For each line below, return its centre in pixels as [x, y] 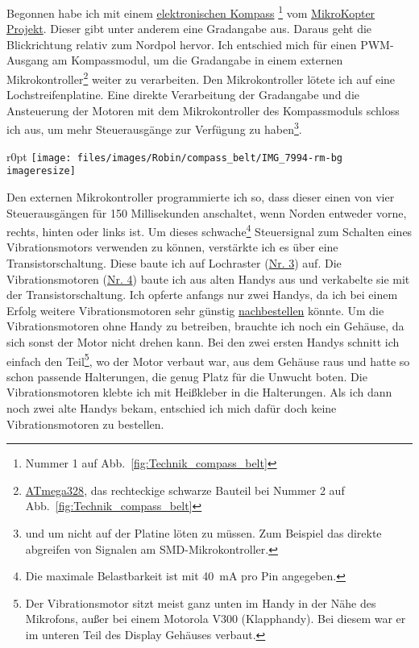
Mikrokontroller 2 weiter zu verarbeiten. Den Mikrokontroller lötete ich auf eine [201, 78]
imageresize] [41, 171]
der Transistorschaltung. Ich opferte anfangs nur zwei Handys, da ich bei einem [202, 295]
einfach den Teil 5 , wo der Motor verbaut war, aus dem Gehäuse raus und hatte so [208, 359]
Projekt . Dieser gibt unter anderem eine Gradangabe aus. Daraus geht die [189, 29]
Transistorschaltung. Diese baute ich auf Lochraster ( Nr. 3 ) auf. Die [174, 263]
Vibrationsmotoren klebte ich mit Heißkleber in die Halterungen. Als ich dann [199, 392]
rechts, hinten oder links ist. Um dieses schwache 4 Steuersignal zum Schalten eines [209, 230]
